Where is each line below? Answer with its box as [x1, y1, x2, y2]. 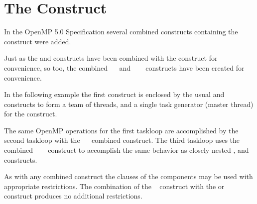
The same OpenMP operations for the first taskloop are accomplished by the [4, 125, 239, 135]
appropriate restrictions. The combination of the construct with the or [4, 181, 225, 191]
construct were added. [4, 36, 71, 46]
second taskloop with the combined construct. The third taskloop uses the [4, 135, 240, 145]
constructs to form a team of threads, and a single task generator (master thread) [4, 99, 254, 109]
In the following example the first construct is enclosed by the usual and [4, 89, 225, 100]
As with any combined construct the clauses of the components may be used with [4, 171, 253, 182]
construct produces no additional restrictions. [4, 191, 142, 201]
